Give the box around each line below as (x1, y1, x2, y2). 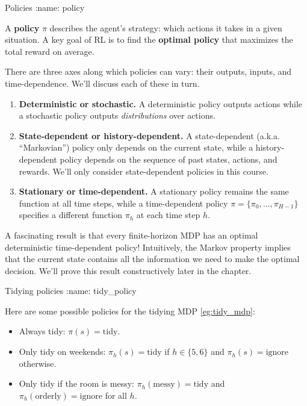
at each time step (136, 208, 200, 221)
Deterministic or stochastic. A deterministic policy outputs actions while (19, 97, 303, 110)
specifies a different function (19, 208, 123, 221)
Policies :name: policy (5, 1, 85, 13)
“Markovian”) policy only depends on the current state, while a (19, 141, 253, 154)
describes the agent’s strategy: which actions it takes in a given (49, 21, 282, 34)
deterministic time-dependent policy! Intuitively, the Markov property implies (5, 240, 291, 253)
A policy (5, 21, 40, 34)
